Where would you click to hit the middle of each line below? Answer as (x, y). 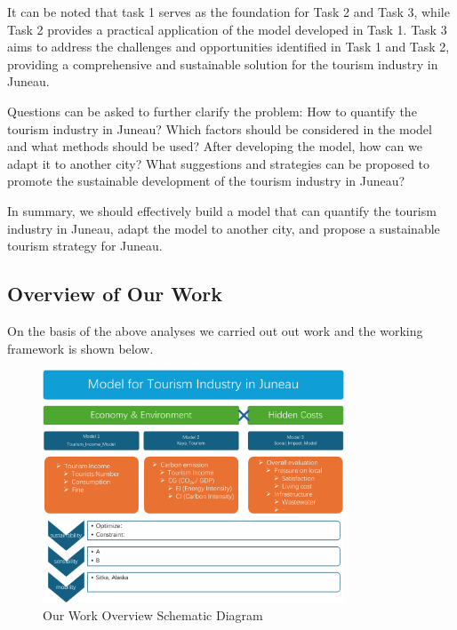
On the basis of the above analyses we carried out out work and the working (215, 330)
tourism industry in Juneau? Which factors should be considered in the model (220, 128)
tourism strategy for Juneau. (85, 246)
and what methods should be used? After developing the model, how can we (215, 146)
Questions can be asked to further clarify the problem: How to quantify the (212, 111)
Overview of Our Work (115, 294)
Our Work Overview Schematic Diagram (153, 615)
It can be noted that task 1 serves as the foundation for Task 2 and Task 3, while (228, 12)
